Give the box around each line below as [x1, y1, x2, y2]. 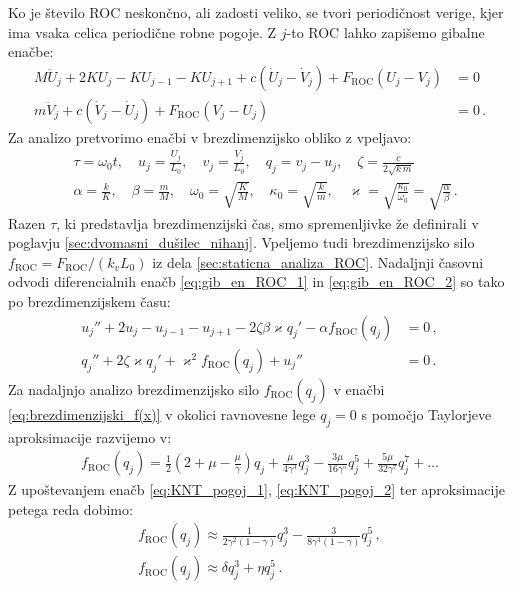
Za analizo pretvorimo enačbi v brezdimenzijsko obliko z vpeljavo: [8, 126, 412, 147]
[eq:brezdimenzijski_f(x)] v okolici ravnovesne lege [8, 403, 316, 424]
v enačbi [333, 378, 385, 399]
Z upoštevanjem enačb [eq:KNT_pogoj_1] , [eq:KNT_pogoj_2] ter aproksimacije [8, 479, 505, 500]
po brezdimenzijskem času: [8, 291, 171, 312]
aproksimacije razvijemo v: [8, 426, 172, 447]
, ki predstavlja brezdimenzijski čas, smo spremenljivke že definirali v [56, 212, 479, 233]
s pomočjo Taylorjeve [361, 403, 492, 424]
